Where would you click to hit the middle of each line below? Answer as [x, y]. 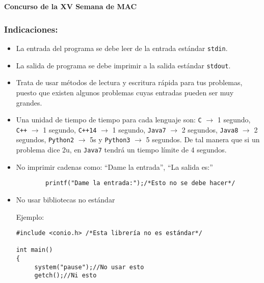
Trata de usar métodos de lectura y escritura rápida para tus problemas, [129, 82]
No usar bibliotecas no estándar [65, 199]
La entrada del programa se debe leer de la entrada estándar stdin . [122, 48]
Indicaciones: [31, 29]
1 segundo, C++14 [70, 129]
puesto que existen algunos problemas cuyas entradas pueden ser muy [125, 92]
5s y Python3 [110, 139]
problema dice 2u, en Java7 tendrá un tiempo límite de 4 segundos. [121, 150]
